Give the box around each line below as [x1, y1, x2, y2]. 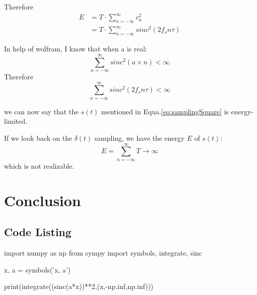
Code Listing [4, 224, 72, 240]
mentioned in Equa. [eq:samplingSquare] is [101, 106, 229, 116]
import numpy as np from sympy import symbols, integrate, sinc [4, 247, 202, 258]
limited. [4, 116, 27, 126]
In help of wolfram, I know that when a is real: [4, 43, 147, 54]
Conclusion [4, 190, 81, 210]
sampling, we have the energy [94, 133, 185, 143]
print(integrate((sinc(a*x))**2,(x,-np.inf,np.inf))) [4, 281, 154, 292]
